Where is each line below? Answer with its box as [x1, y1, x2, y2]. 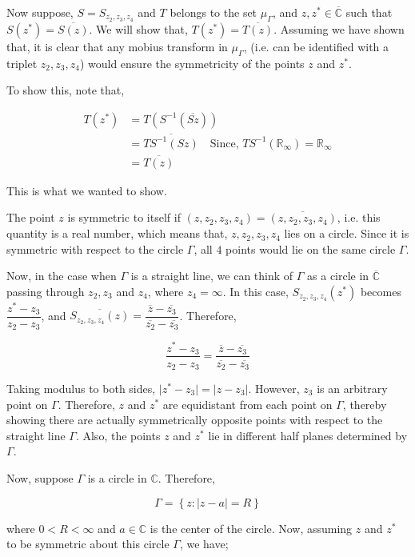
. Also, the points [75, 427, 161, 443]
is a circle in [87, 470, 147, 486]
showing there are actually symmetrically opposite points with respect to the [6, 411, 383, 428]
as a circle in [307, 267, 369, 284]
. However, [248, 380, 300, 397]
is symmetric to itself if [67, 209, 181, 226]
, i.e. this [337, 209, 381, 226]
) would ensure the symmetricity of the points [79, 54, 305, 71]
